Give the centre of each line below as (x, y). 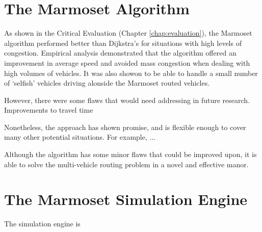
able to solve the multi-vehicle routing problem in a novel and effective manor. (126, 164)
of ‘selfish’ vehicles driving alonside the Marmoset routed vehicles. (107, 83)
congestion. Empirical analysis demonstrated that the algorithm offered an (120, 53)
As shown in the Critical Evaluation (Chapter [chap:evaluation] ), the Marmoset (128, 33)
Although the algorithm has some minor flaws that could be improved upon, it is (130, 154)
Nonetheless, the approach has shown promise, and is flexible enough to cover (125, 127)
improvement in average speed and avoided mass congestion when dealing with (127, 62)
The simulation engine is (42, 224)
